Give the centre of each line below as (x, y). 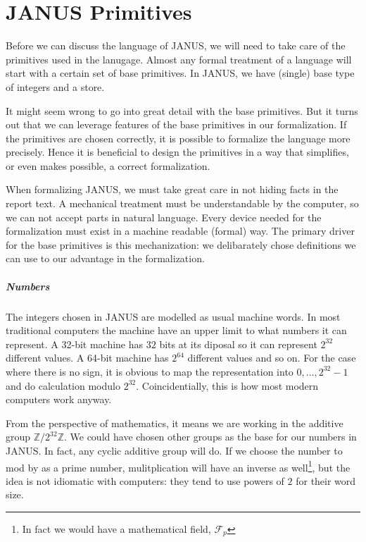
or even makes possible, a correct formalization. (108, 165)
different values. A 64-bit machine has (87, 358)
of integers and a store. (55, 86)
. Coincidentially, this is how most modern (227, 385)
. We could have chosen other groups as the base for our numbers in (210, 437)
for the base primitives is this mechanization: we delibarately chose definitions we (181, 244)
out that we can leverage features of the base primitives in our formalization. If (176, 124)
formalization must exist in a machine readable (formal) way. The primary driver (180, 231)
